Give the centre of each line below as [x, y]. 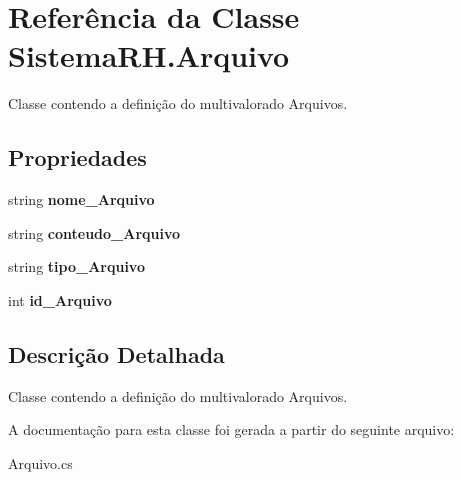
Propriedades [77, 157]
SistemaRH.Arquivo [149, 55]
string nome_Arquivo [81, 199]
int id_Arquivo [60, 299]
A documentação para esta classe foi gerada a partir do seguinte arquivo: [231, 429]
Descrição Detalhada [116, 353]
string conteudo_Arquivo [94, 232]
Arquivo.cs [40, 462]
